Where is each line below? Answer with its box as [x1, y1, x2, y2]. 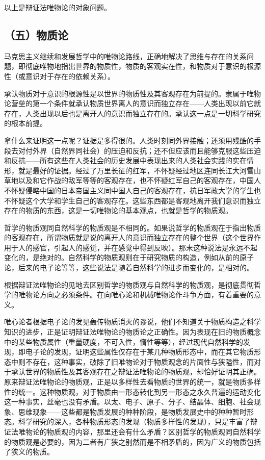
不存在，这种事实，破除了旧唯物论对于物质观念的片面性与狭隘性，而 [25, 356, 254, 367]
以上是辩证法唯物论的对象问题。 [4, 2, 111, 12]
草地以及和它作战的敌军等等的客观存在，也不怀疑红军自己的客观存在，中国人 [4, 175, 261, 186]
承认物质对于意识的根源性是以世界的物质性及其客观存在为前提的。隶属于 [4, 88, 247, 98]
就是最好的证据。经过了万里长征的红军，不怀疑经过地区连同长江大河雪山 [18, 165, 261, 175]
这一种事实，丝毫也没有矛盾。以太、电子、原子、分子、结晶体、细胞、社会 [4, 396, 254, 407]
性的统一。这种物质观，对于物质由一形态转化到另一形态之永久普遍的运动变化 [4, 386, 261, 397]
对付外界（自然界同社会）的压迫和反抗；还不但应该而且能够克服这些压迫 [18, 145, 261, 156]
